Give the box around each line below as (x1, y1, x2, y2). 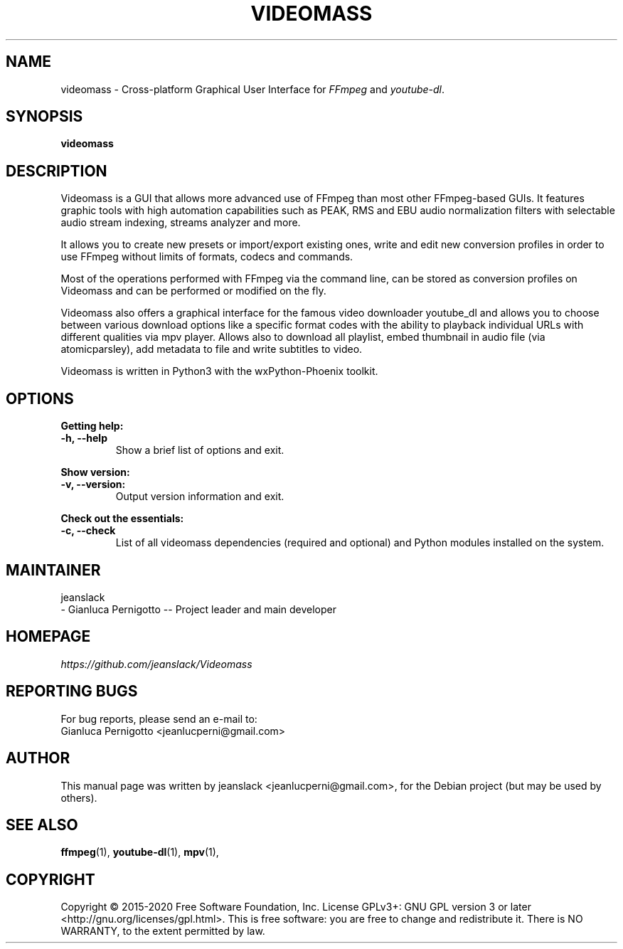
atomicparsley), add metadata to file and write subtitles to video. (60, 343, 363, 356)
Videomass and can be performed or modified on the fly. (60, 285, 326, 297)
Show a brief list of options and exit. (115, 444, 284, 457)
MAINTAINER (6, 561, 101, 579)
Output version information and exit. (115, 490, 284, 503)
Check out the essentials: (60, 512, 184, 525)
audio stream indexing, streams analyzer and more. (60, 216, 301, 229)
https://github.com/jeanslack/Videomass (60, 657, 252, 670)
